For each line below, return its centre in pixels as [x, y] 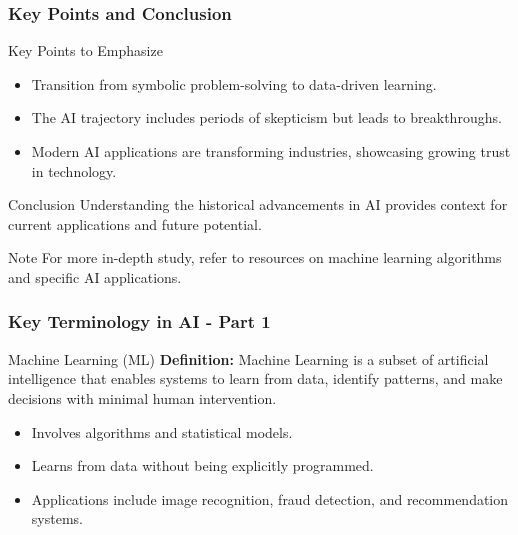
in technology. [74, 170]
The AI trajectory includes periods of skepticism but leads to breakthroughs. [266, 117]
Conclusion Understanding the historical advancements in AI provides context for [258, 204]
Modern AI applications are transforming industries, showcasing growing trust [271, 151]
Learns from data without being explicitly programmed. [202, 465]
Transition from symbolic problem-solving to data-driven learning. [234, 83]
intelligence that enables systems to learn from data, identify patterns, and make [255, 378]
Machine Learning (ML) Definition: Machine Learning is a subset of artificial [248, 358]
